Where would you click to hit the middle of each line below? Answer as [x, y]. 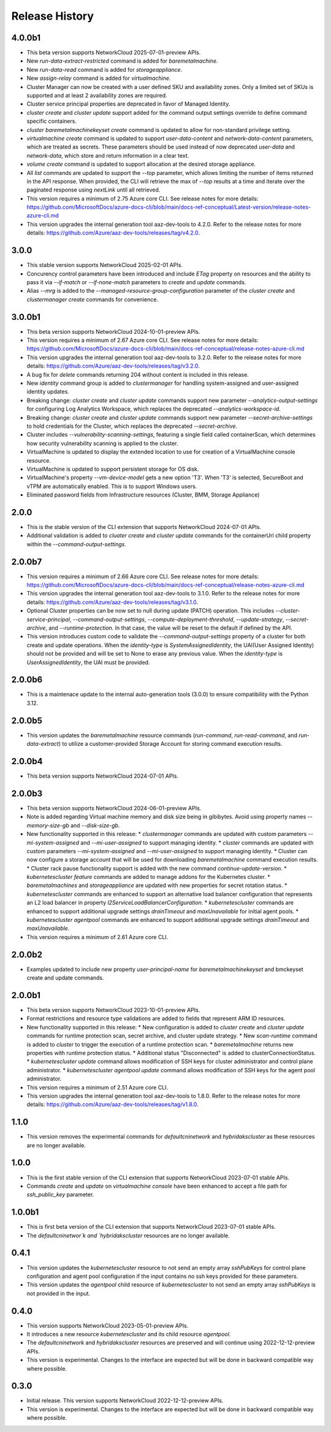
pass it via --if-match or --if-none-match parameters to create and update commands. [136, 282]
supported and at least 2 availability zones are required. [97, 96]
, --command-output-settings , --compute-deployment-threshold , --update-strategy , [177, 619]
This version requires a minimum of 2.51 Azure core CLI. [97, 1087]
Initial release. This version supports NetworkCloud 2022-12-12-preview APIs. [125, 1401]
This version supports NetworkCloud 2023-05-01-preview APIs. [108, 1325]
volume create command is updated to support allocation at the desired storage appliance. [141, 164]
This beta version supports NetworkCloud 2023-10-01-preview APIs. [113, 1010]
